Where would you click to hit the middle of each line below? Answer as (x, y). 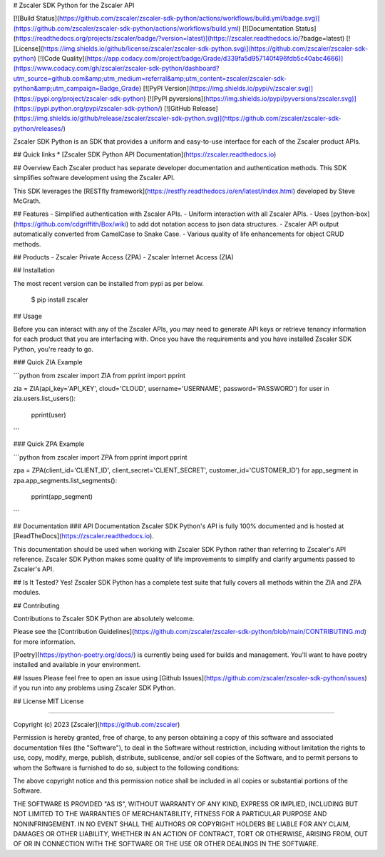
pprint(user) (49, 415)
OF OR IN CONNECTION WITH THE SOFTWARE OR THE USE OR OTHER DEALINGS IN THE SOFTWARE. (166, 844)
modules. (27, 593)
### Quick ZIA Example (48, 362)
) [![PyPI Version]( (165, 89)
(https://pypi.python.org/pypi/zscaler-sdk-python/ (87, 108)
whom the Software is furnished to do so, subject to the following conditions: (126, 768)
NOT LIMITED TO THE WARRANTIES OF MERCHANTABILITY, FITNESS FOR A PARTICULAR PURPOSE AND (170, 814)
